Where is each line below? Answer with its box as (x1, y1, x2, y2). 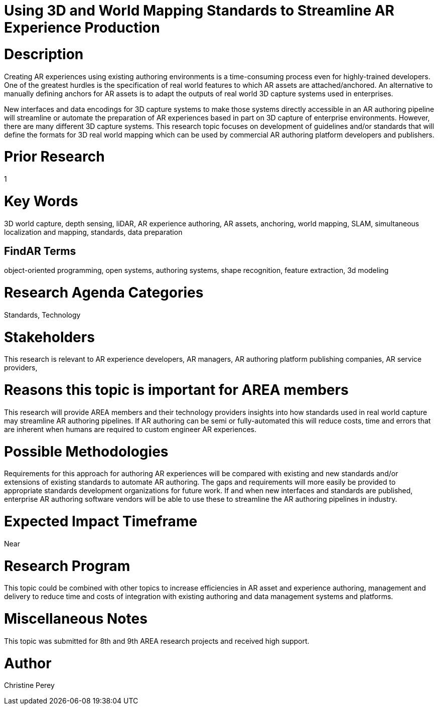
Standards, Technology (4, 310, 81, 319)
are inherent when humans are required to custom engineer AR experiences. (4, 424, 256, 434)
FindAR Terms (4, 244, 76, 257)
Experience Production (4, 19, 160, 36)
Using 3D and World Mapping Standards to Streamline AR (4, 2, 394, 19)
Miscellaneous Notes (4, 610, 148, 628)
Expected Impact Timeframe (4, 513, 198, 530)
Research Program (4, 557, 130, 575)
